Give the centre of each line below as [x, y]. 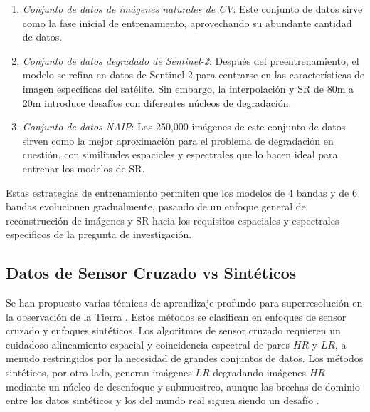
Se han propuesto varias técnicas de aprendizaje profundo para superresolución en [184, 303]
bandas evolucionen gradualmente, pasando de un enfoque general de [156, 206]
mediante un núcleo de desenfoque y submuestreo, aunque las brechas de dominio [183, 386]
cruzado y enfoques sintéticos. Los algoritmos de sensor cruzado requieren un [173, 330]
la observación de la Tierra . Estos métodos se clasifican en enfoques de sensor [176, 316]
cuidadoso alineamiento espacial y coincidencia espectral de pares [148, 344]
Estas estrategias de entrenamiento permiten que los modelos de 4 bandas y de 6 [181, 192]
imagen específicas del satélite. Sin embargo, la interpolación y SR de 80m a [188, 88]
